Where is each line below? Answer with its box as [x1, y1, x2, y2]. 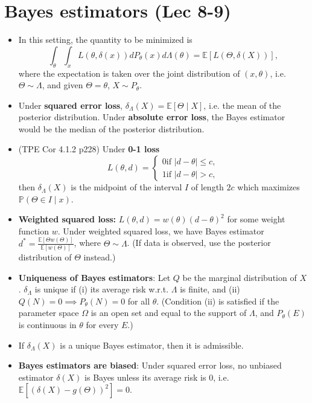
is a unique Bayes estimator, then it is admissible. [60, 338, 244, 351]
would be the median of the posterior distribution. [18, 122, 205, 135]
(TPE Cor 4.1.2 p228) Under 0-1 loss [18, 143, 160, 155]
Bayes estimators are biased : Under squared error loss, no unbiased [18, 359, 282, 372]
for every [86, 318, 119, 331]
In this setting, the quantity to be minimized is [18, 33, 193, 46]
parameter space [18, 306, 79, 319]
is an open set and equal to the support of [91, 306, 247, 319]
